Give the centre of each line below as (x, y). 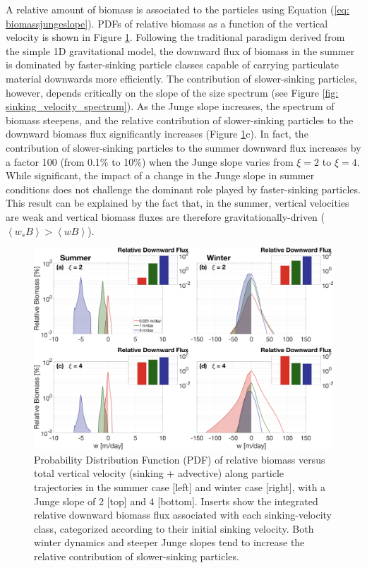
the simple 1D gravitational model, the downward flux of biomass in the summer (180, 50)
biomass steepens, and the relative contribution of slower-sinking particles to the (180, 120)
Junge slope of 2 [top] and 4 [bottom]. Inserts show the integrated (176, 501)
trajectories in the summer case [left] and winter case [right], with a (180, 487)
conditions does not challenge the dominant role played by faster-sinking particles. (183, 189)
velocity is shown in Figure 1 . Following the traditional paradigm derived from (175, 37)
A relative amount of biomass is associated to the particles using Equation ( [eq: (178, 9)
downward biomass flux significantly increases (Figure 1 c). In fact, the (157, 134)
